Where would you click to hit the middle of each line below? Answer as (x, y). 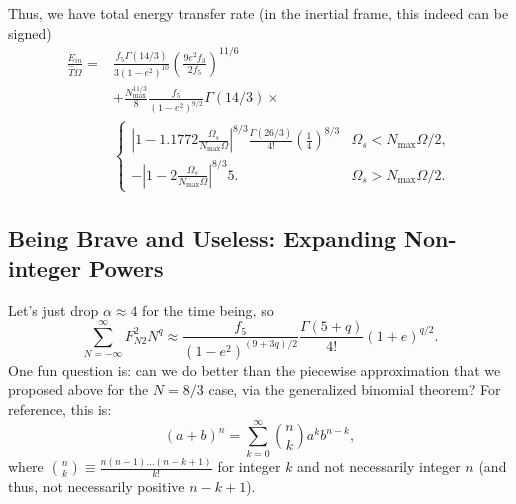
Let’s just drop (53, 309)
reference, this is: (60, 409)
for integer (249, 466)
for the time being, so (208, 309)
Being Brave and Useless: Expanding (202, 238)
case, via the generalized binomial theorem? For (354, 389)
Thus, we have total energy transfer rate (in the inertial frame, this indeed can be (258, 13)
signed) (30, 32)
